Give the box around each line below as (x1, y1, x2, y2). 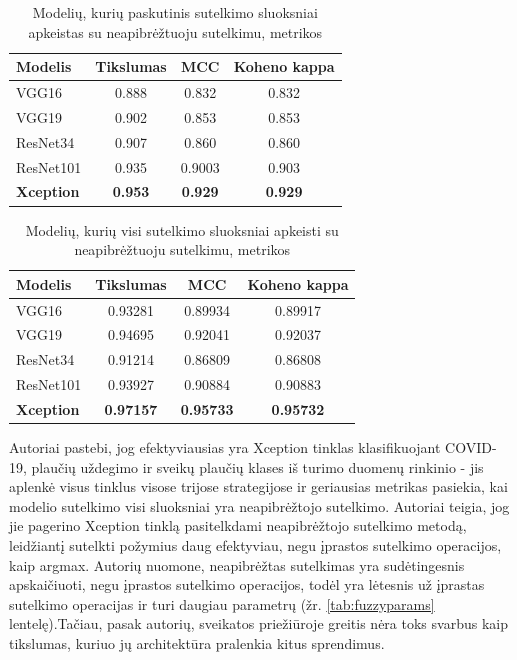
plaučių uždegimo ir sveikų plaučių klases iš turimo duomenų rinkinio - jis (31, 456, 484, 477)
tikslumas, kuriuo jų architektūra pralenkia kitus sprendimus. (9, 632, 385, 653)
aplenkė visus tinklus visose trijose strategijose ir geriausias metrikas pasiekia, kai (9, 476, 508, 497)
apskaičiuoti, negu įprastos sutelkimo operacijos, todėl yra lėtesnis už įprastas (9, 574, 485, 595)
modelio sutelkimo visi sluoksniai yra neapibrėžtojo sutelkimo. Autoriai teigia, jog (9, 495, 510, 516)
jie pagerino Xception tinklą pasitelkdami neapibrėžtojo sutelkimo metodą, (9, 515, 467, 536)
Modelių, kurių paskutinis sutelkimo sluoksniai (32, 2, 318, 22)
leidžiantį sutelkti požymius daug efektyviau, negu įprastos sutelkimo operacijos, (9, 534, 502, 555)
